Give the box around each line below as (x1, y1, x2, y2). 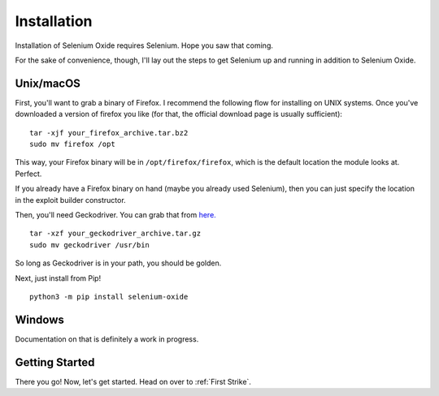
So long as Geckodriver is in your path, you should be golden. (15, 258, 222, 268)
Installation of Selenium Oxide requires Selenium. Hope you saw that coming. (15, 41, 274, 50)
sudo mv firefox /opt (29, 140, 115, 149)
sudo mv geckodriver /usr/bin (29, 240, 150, 249)
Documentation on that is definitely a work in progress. (15, 334, 199, 344)
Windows (15, 312, 64, 326)
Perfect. (15, 169, 42, 179)
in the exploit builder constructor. (15, 195, 126, 204)
